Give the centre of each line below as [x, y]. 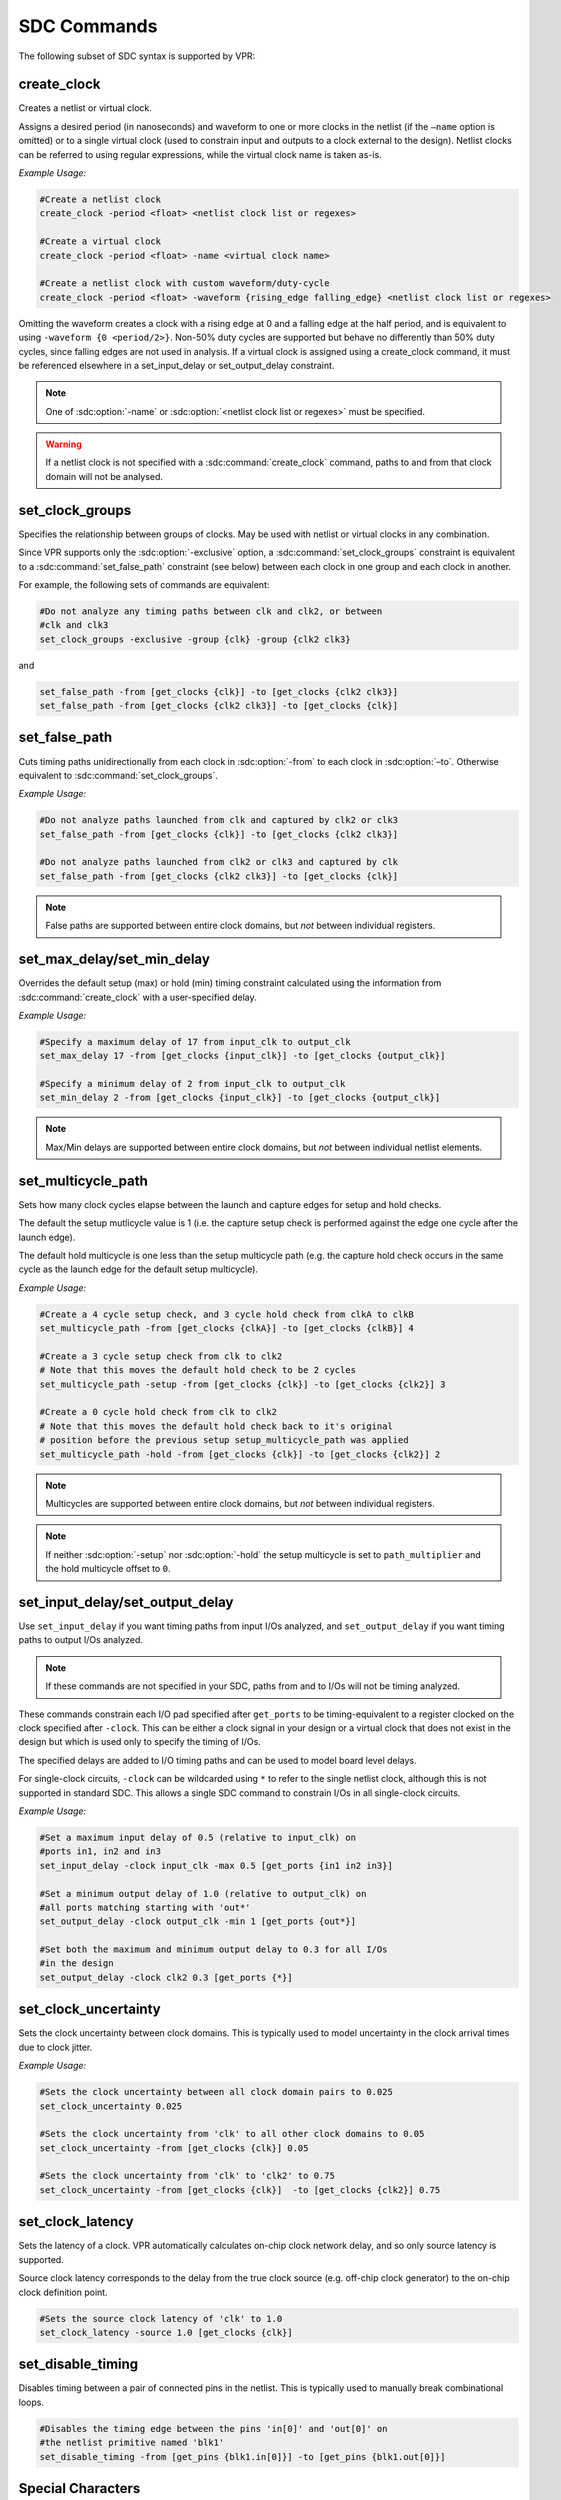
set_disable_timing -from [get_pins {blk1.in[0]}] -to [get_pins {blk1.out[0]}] [242, 2456]
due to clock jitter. [55, 2047]
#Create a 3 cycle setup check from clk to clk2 [161, 1356]
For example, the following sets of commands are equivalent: [144, 584]
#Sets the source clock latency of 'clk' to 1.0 [161, 2318]
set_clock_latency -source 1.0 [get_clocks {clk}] [166, 2332]
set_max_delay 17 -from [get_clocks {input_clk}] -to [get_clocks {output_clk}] [242, 1056]
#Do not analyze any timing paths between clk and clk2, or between [211, 611]
